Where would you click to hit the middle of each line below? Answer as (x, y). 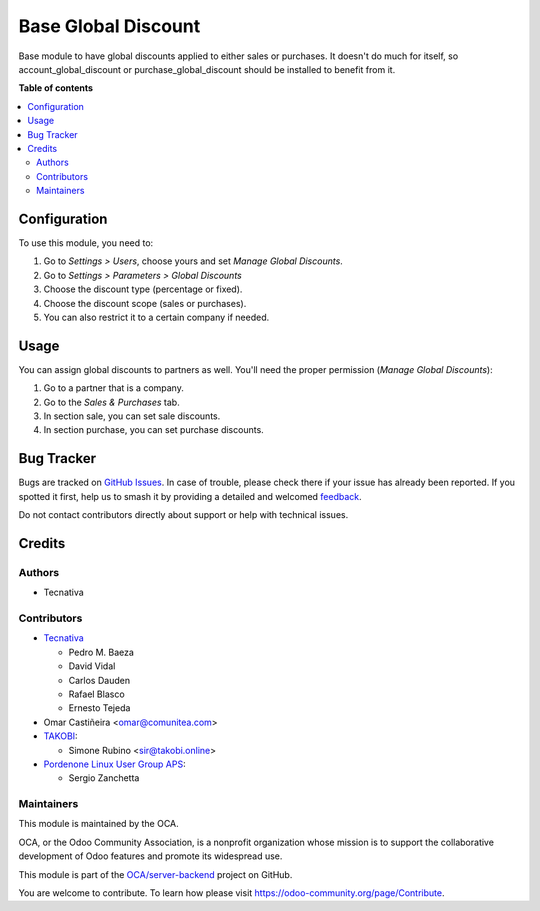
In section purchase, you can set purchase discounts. (153, 430)
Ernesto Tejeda (99, 708)
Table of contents (56, 88)
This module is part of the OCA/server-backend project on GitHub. (155, 874)
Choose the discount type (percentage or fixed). (143, 289)
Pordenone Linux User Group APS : (114, 764)
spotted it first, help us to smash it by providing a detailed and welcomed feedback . (190, 496)
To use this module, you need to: (86, 242)
